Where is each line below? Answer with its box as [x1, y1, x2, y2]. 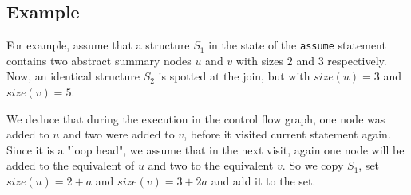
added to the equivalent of [6, 157, 135, 174]
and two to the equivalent [148, 157, 274, 174]
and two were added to [63, 126, 175, 142]
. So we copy [282, 157, 344, 174]
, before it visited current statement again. [184, 126, 391, 142]
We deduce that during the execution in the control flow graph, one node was [6, 110, 385, 127]
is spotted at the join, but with [158, 68, 310, 84]
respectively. [327, 52, 387, 68]
